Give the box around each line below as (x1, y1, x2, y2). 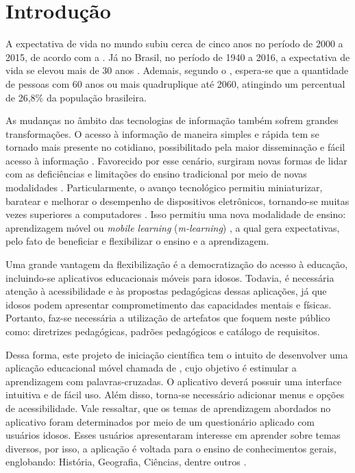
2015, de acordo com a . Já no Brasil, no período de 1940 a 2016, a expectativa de (5, 49, 350, 64)
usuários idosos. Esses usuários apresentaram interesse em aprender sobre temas (5, 428, 341, 442)
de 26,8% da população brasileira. (5, 90, 147, 104)
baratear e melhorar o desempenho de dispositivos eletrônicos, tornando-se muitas (5, 193, 350, 208)
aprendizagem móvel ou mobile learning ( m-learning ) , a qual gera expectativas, (5, 220, 340, 234)
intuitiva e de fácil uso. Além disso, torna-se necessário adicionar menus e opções (5, 387, 345, 402)
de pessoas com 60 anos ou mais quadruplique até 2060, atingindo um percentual (5, 76, 345, 90)
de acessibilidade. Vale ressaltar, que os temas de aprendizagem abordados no (5, 400, 331, 415)
